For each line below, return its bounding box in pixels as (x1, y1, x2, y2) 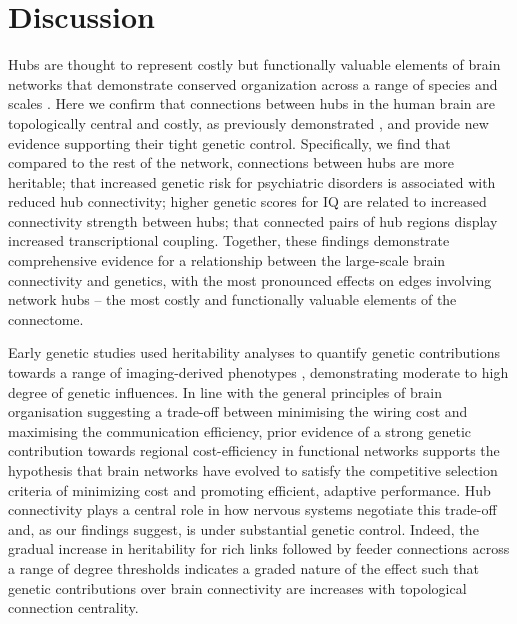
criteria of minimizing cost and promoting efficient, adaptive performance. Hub (8, 479, 491, 500)
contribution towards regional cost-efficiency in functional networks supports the (8, 440, 500, 461)
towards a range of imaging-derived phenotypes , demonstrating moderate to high (8, 362, 509, 383)
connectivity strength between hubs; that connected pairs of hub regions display (8, 210, 498, 231)
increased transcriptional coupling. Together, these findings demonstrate (8, 230, 450, 251)
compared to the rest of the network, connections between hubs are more (8, 152, 455, 173)
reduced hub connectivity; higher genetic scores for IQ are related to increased (8, 191, 487, 212)
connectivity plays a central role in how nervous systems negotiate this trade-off (8, 499, 497, 520)
